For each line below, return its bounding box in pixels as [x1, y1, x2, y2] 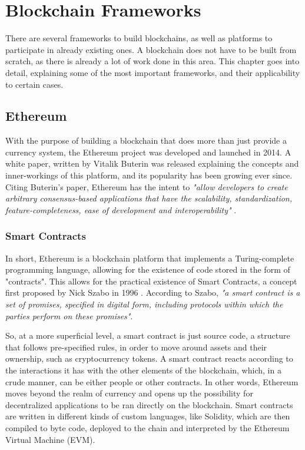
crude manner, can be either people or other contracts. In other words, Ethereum [5, 375, 299, 388]
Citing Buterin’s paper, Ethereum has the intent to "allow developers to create [5, 180, 288, 193]
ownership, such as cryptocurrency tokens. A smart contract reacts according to [5, 352, 293, 365]
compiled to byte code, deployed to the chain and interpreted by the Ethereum [5, 421, 290, 434]
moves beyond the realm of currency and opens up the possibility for [5, 387, 253, 399]
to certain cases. [5, 78, 64, 90]
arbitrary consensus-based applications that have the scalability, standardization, [5, 192, 293, 204]
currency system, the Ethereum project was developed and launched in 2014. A [5, 145, 291, 158]
